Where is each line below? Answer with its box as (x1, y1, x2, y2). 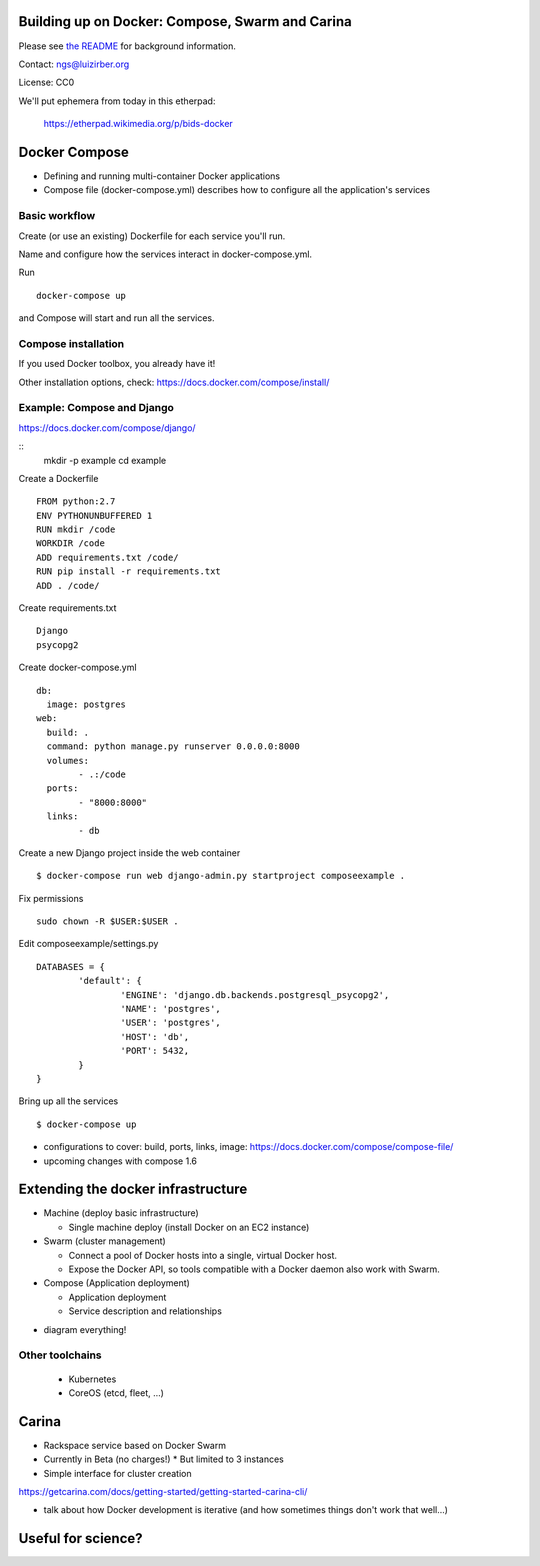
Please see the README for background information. (18, 40, 237, 52)
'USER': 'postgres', (120, 1017, 222, 1029)
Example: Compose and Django (18, 401, 175, 415)
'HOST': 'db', (120, 1031, 190, 1042)
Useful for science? (18, 1530, 144, 1547)
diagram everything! (43, 1323, 127, 1335)
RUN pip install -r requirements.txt (36, 566, 222, 577)
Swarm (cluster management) (43, 1235, 167, 1247)
